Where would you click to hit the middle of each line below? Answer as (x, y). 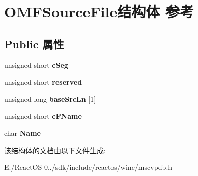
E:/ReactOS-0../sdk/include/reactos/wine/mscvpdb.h (88, 167)
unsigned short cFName (43, 116)
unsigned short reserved (43, 82)
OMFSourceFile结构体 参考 (99, 11)
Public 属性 (34, 43)
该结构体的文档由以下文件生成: (55, 150)
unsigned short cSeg (36, 65)
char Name (22, 133)
